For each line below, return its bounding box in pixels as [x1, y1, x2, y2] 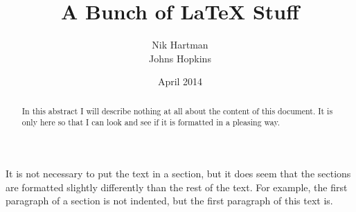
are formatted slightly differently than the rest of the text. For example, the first [6, 179, 348, 194]
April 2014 [157, 74, 203, 89]
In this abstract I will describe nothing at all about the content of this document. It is [21, 105, 333, 116]
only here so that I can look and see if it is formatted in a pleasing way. [21, 116, 281, 128]
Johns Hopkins [149, 51, 211, 65]
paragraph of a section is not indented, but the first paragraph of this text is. [6, 193, 333, 208]
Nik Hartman [152, 37, 208, 52]
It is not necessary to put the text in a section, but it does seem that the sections [6, 166, 351, 181]
